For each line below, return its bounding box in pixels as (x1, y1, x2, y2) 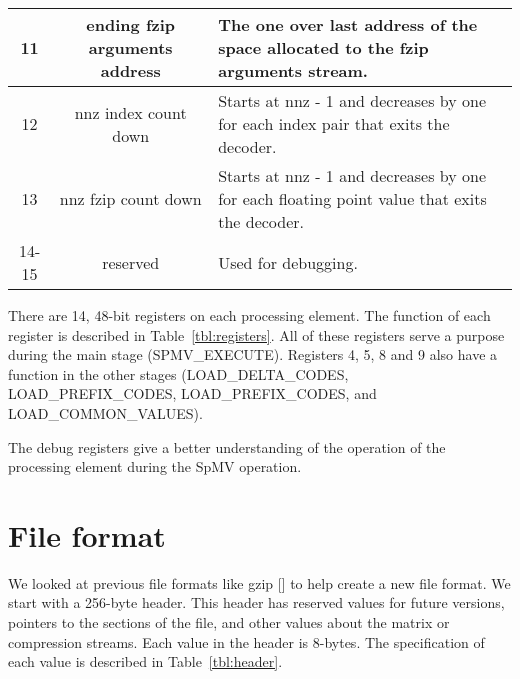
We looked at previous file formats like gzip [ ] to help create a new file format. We (8, 572, 511, 593)
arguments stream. (218, 59, 368, 82)
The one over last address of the (218, 13, 478, 36)
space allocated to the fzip (218, 36, 429, 59)
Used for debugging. (218, 250, 358, 274)
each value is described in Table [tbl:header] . (8, 651, 283, 672)
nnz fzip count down (59, 187, 202, 210)
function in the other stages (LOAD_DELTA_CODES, (8, 363, 349, 384)
